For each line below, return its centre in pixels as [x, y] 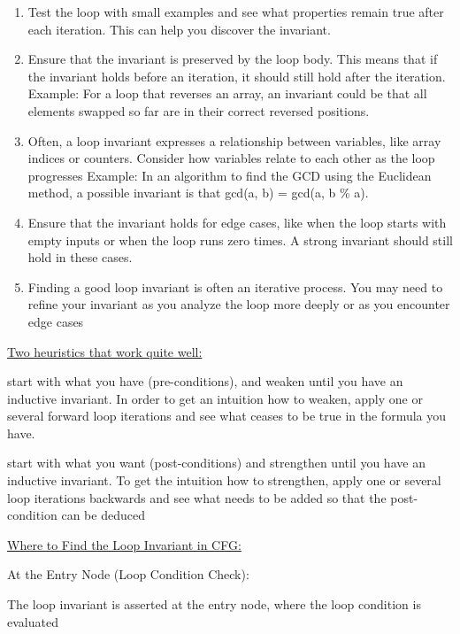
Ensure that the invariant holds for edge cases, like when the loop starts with [237, 222]
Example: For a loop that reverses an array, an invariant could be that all [227, 93]
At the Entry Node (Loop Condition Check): [128, 574]
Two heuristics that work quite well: [105, 351]
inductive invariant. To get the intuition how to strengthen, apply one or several [224, 480]
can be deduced [103, 515]
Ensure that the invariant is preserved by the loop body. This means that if [233, 59]
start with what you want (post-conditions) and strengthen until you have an [216, 463]
